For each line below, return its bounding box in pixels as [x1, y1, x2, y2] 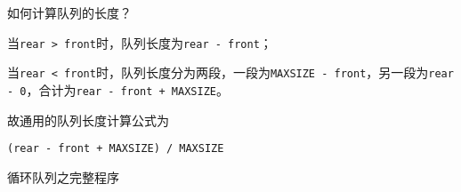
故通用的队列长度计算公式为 [7, 110, 169, 129]
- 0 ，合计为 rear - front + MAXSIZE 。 [7, 80, 229, 99]
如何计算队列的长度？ [7, 4, 132, 21]
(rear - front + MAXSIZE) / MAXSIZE [7, 142, 224, 156]
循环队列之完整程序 [7, 167, 119, 186]
